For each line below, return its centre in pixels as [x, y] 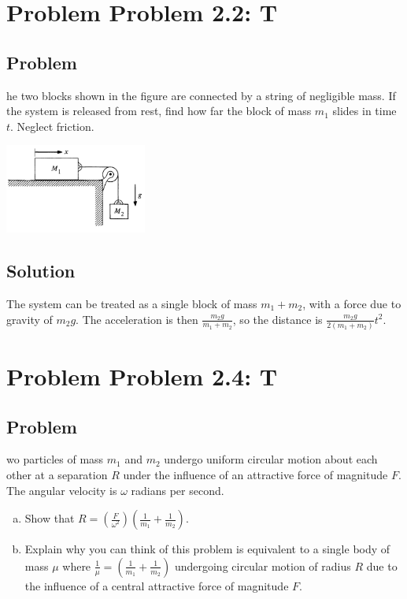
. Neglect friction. [52, 126]
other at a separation [57, 474]
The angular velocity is [62, 490]
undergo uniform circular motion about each [271, 459]
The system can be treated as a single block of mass [132, 303]
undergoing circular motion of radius [263, 566]
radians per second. [178, 490]
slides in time [364, 111]
